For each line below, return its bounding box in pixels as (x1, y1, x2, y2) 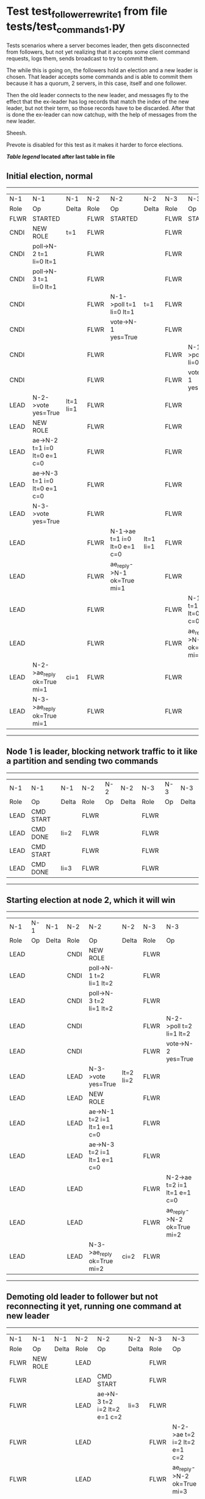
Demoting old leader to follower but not (6, 1292, 159, 1302)
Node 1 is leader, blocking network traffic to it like (6, 746, 198, 757)
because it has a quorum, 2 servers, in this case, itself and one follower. (6, 79, 187, 87)
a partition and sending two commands (6, 756, 159, 767)
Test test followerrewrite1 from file (6, 4, 168, 20)
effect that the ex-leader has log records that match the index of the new (6, 98, 189, 105)
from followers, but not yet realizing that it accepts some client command (6, 48, 190, 56)
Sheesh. (6, 130, 27, 137)
